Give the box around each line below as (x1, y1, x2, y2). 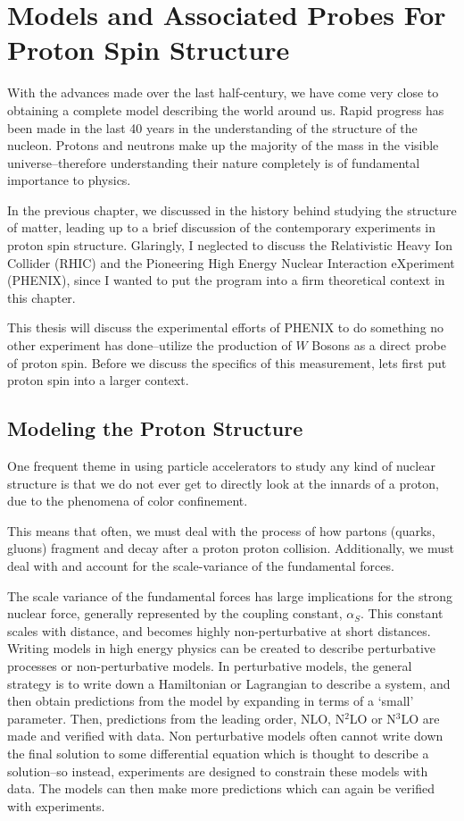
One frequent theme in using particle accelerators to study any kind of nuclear (7, 457, 435, 475)
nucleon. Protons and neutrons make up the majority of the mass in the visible (7, 136, 439, 155)
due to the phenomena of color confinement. (7, 491, 248, 510)
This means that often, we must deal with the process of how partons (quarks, (7, 521, 435, 540)
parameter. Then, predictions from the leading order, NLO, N (7, 708, 345, 727)
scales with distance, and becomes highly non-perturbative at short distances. (7, 621, 431, 640)
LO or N (349, 708, 396, 727)
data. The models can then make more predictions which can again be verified (7, 779, 435, 798)
